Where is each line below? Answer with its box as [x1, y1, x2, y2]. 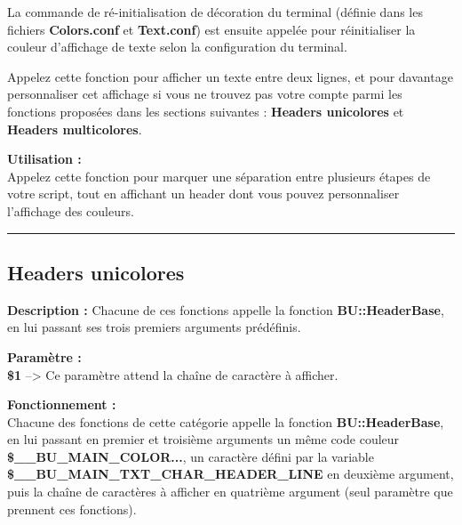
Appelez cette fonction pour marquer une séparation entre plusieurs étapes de [7, 166, 431, 185]
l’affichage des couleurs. [7, 201, 134, 220]
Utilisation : [7, 149, 82, 168]
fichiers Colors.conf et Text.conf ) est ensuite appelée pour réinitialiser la [7, 20, 416, 38]
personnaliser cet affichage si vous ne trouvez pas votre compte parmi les [7, 85, 402, 103]
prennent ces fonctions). [7, 499, 137, 518]
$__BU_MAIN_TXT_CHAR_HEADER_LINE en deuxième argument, [7, 464, 454, 483]
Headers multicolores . [7, 119, 142, 138]
